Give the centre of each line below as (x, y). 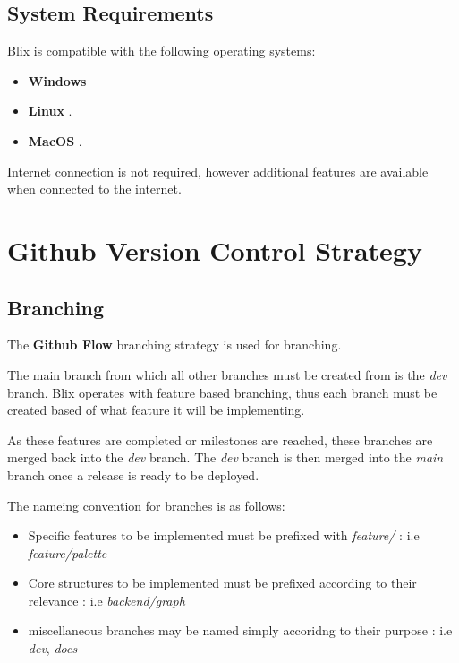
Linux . (50, 111)
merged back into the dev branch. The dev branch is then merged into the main (225, 457)
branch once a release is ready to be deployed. (133, 474)
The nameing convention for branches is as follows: (146, 505)
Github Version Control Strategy (215, 250)
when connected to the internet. (94, 189)
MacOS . (55, 140)
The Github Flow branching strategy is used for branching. (174, 344)
